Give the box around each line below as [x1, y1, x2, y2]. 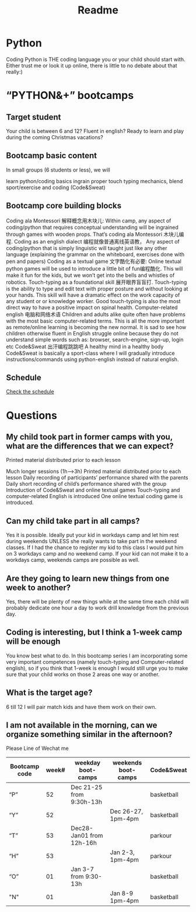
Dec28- [71, 824, 93, 832]
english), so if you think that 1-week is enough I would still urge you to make [6, 664, 188, 671]
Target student [6, 112, 61, 122]
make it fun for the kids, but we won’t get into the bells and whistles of [6, 272, 175, 279]
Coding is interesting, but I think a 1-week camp [6, 628, 183, 637]
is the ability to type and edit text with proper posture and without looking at [6, 285, 188, 292]
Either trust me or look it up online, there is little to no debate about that [6, 62, 177, 69]
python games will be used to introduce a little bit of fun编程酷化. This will [6, 265, 183, 272]
